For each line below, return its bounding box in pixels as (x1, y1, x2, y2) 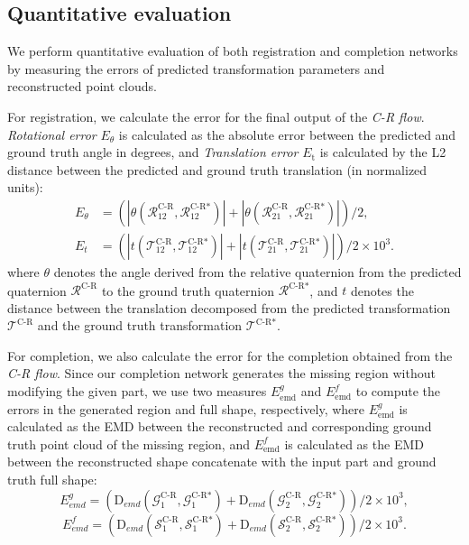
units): (7, 178, 43, 197)
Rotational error (7, 125, 97, 143)
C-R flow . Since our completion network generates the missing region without (7, 364, 436, 383)
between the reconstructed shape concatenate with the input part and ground (7, 452, 437, 471)
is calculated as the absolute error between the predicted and (118, 125, 456, 143)
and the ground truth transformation (37, 316, 243, 335)
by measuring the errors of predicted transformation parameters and (7, 59, 385, 78)
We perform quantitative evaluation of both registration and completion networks (7, 42, 458, 60)
